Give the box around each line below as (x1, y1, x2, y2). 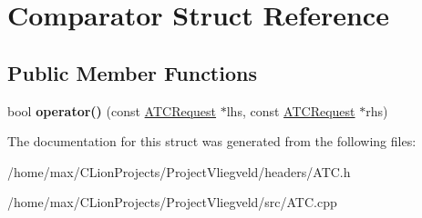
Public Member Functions (7, 58, 257, 86)
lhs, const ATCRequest (226, 101, 355, 120)
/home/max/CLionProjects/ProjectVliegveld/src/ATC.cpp (7, 193, 337, 212)
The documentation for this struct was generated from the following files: (7, 132, 417, 151)
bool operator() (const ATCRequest (7, 101, 217, 120)
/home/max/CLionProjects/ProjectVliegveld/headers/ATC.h (7, 162, 351, 181)
